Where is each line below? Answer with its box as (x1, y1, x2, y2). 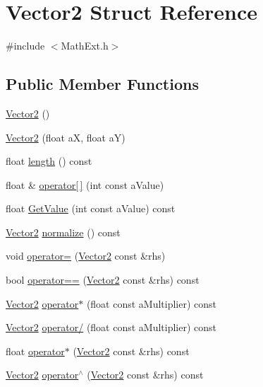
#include (6, 38, 45, 53)
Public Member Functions (6, 73, 199, 95)
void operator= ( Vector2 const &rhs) (6, 248, 166, 263)
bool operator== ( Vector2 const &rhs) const (6, 272, 200, 287)
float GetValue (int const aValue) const (6, 201, 176, 216)
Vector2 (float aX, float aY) (6, 129, 126, 144)
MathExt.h (61, 38, 109, 53)
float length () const (6, 154, 92, 168)
